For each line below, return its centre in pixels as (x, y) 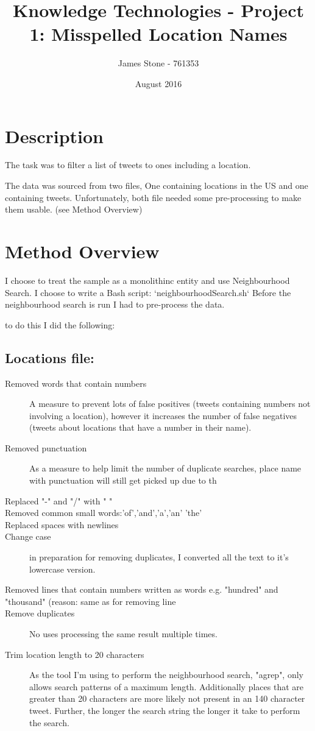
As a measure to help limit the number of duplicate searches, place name (165, 468)
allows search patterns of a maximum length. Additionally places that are (166, 686)
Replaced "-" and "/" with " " (59, 500)
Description (55, 136)
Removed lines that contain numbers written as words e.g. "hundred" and (142, 589)
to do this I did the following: (60, 324)
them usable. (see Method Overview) (74, 209)
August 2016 (158, 83)
